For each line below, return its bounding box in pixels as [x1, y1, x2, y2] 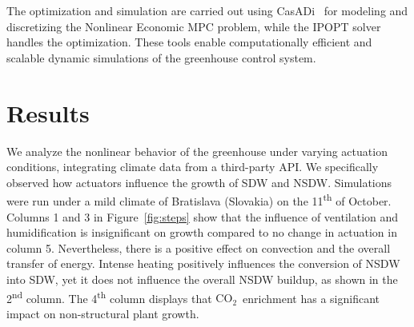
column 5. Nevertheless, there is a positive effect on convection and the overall [6, 239, 391, 256]
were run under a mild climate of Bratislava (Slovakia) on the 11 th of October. [6, 190, 392, 209]
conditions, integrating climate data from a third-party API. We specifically [6, 158, 379, 175]
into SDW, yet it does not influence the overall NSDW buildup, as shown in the [6, 270, 398, 287]
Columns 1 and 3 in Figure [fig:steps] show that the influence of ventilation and [6, 208, 399, 225]
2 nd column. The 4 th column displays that [6, 287, 212, 306]
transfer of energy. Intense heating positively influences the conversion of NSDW [6, 255, 400, 272]
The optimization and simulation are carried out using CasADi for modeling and [6, 2, 408, 18]
